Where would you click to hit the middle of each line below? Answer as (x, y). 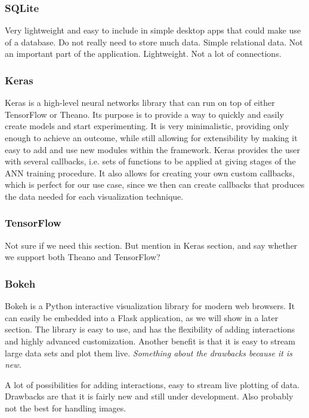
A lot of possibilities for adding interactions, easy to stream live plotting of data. (152, 384)
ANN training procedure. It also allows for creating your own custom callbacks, (150, 173)
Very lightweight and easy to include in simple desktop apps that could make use (153, 30)
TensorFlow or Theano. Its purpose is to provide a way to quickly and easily (144, 114)
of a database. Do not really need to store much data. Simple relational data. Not (154, 42)
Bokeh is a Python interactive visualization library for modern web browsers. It (150, 306)
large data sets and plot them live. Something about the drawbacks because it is (149, 353)
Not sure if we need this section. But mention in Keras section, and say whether (151, 245)
